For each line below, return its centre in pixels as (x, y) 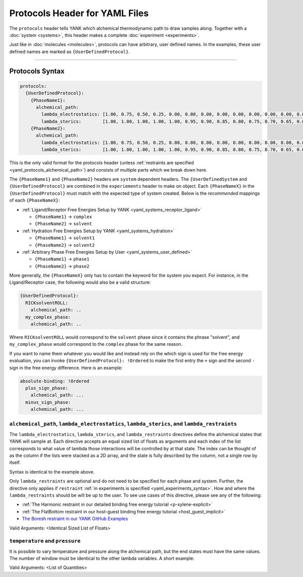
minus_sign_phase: (48, 402)
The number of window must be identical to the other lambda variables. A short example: (102, 558)
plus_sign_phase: (47, 388)
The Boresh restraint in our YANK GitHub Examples (75, 519)
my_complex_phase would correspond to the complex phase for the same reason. (96, 344)
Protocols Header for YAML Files (79, 13)
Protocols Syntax (37, 71)
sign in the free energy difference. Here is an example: (66, 368)
